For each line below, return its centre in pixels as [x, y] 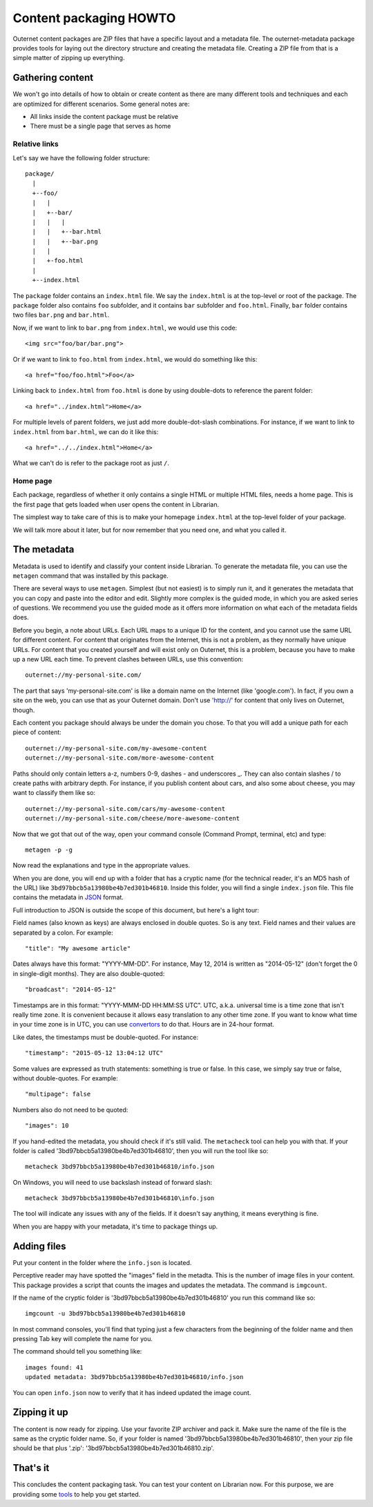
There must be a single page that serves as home [101, 126]
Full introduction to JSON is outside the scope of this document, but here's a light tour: [136, 910]
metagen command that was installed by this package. [90, 575]
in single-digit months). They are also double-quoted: [89, 973]
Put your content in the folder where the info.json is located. [102, 1262]
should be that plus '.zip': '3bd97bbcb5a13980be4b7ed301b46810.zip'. [113, 1448]
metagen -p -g [49, 850]
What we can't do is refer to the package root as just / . [91, 463]
